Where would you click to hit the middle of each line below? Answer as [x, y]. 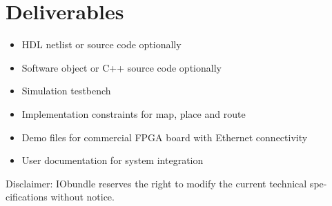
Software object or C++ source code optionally [121, 67]
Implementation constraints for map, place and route [134, 113]
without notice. [82, 197]
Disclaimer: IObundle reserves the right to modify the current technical [156, 183]
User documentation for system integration [113, 160]
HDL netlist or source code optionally [101, 44]
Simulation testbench [66, 91]
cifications [27, 197]
